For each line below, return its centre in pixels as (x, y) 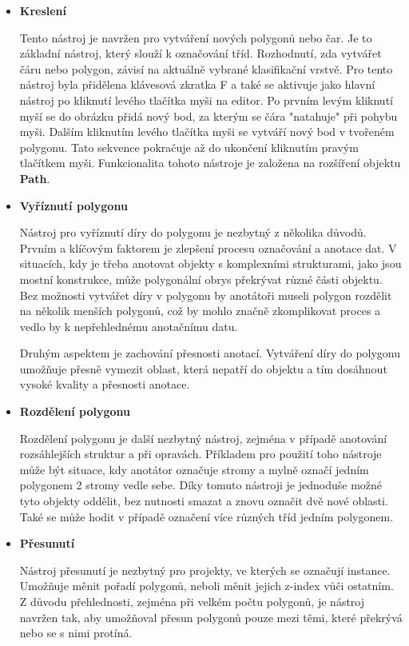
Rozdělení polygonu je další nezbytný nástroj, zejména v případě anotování (203, 438)
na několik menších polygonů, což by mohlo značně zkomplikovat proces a (200, 311)
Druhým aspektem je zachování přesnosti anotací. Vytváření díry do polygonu (210, 353)
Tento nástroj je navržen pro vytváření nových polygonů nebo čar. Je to (196, 37)
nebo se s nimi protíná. (76, 633)
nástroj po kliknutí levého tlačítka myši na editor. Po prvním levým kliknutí (206, 100)
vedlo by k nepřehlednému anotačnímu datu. (129, 326)
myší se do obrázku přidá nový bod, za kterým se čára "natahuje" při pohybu (208, 116)
